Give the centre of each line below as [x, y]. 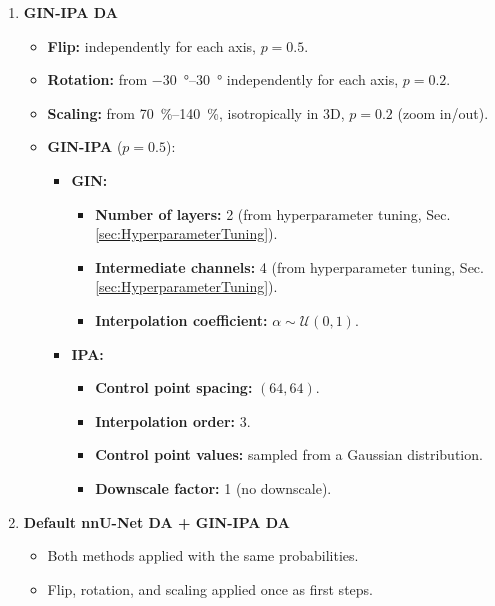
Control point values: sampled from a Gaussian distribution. [289, 454]
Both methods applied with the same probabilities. [203, 555]
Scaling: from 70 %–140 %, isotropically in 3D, [196, 112]
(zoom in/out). [443, 112]
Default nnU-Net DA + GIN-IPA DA [156, 521]
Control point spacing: [174, 387]
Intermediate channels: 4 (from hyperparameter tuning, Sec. [289, 266]
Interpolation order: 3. [173, 420]
